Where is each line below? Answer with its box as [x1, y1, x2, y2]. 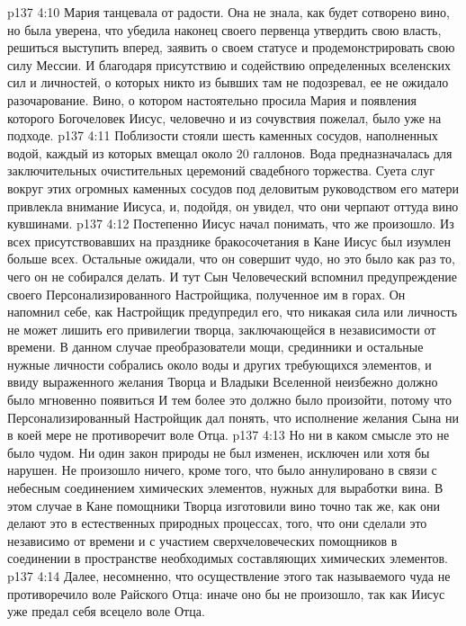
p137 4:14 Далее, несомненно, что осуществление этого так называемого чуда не [7, 567, 451, 585]
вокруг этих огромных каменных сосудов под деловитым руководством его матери [7, 178, 460, 197]
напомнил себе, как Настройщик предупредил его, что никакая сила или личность [7, 302, 458, 321]
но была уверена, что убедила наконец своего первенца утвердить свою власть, [7, 20, 442, 39]
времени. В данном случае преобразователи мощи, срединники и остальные [7, 337, 424, 356]
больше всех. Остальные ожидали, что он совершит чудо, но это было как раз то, [7, 249, 455, 268]
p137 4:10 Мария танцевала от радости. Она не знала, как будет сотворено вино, [7, 3, 450, 21]
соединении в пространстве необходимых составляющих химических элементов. [7, 549, 448, 568]
